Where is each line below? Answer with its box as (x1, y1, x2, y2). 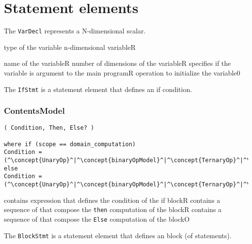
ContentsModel (4, 105, 65, 117)
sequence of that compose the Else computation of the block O (4, 213, 190, 224)
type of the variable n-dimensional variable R (4, 42, 136, 52)
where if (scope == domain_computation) (4, 140, 136, 148)
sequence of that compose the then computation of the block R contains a (4, 204, 222, 214)
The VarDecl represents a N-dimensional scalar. (4, 26, 146, 36)
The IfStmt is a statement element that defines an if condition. (4, 84, 192, 94)
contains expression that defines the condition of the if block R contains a (4, 195, 220, 205)
